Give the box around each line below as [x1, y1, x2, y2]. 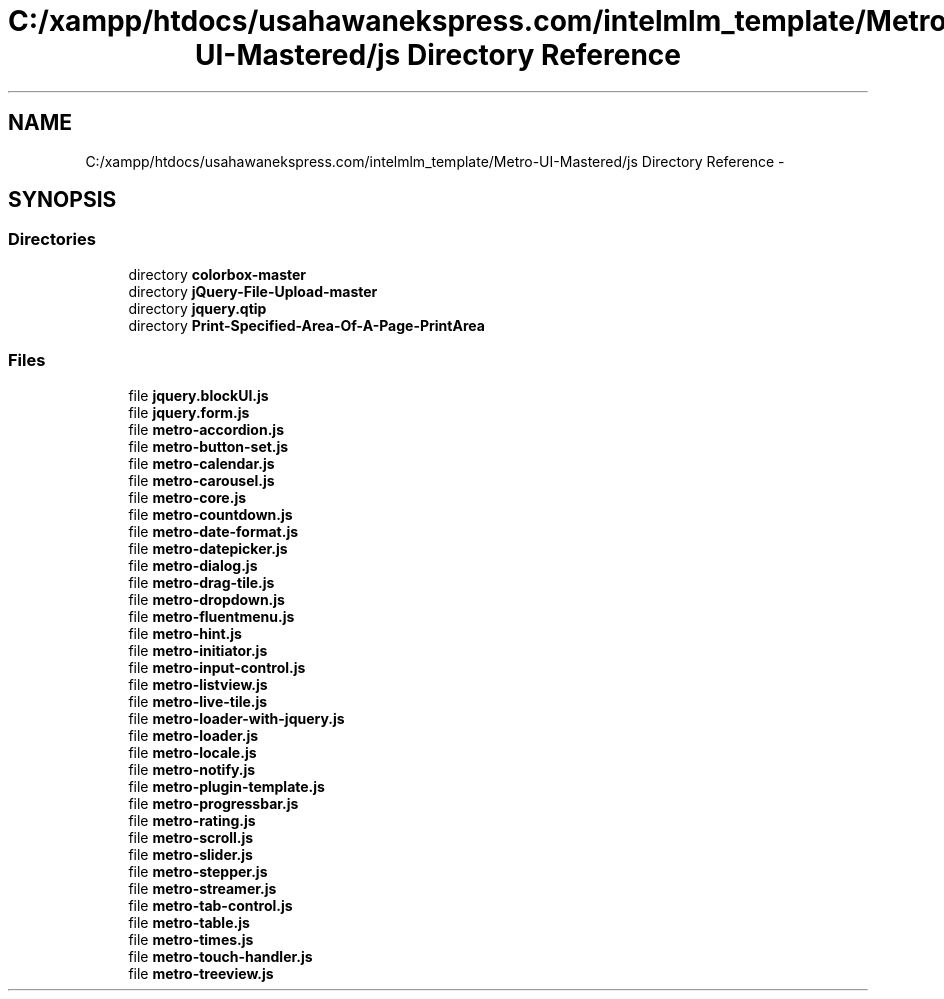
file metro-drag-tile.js [128, 573, 275, 591]
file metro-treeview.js [128, 964, 274, 982]
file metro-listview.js [128, 675, 268, 693]
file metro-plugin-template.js [128, 777, 325, 795]
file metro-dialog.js [128, 556, 258, 574]
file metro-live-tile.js [128, 692, 268, 710]
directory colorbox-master [128, 265, 307, 283]
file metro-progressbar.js [128, 794, 299, 812]
